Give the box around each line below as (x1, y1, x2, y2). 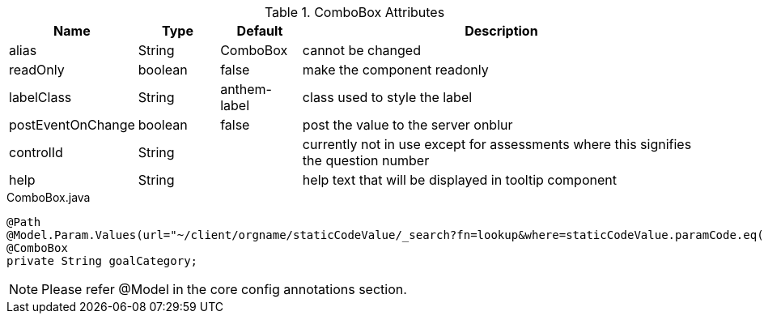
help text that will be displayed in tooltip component (302, 172, 617, 188)
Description (465, 23, 538, 39)
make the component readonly (302, 62, 489, 78)
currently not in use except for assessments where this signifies (302, 136, 692, 152)
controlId (9, 144, 63, 160)
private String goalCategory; (6, 254, 198, 267)
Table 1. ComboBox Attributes (264, 4, 445, 20)
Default (236, 23, 283, 39)
